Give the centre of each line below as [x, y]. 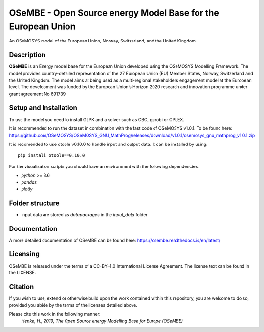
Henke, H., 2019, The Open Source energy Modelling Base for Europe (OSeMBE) [102, 321]
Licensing [24, 254]
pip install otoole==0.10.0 [51, 156]
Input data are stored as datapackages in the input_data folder [84, 214]
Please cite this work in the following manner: [55, 314]
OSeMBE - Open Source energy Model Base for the [114, 13]
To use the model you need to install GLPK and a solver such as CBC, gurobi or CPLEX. [97, 119]
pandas [29, 182]
